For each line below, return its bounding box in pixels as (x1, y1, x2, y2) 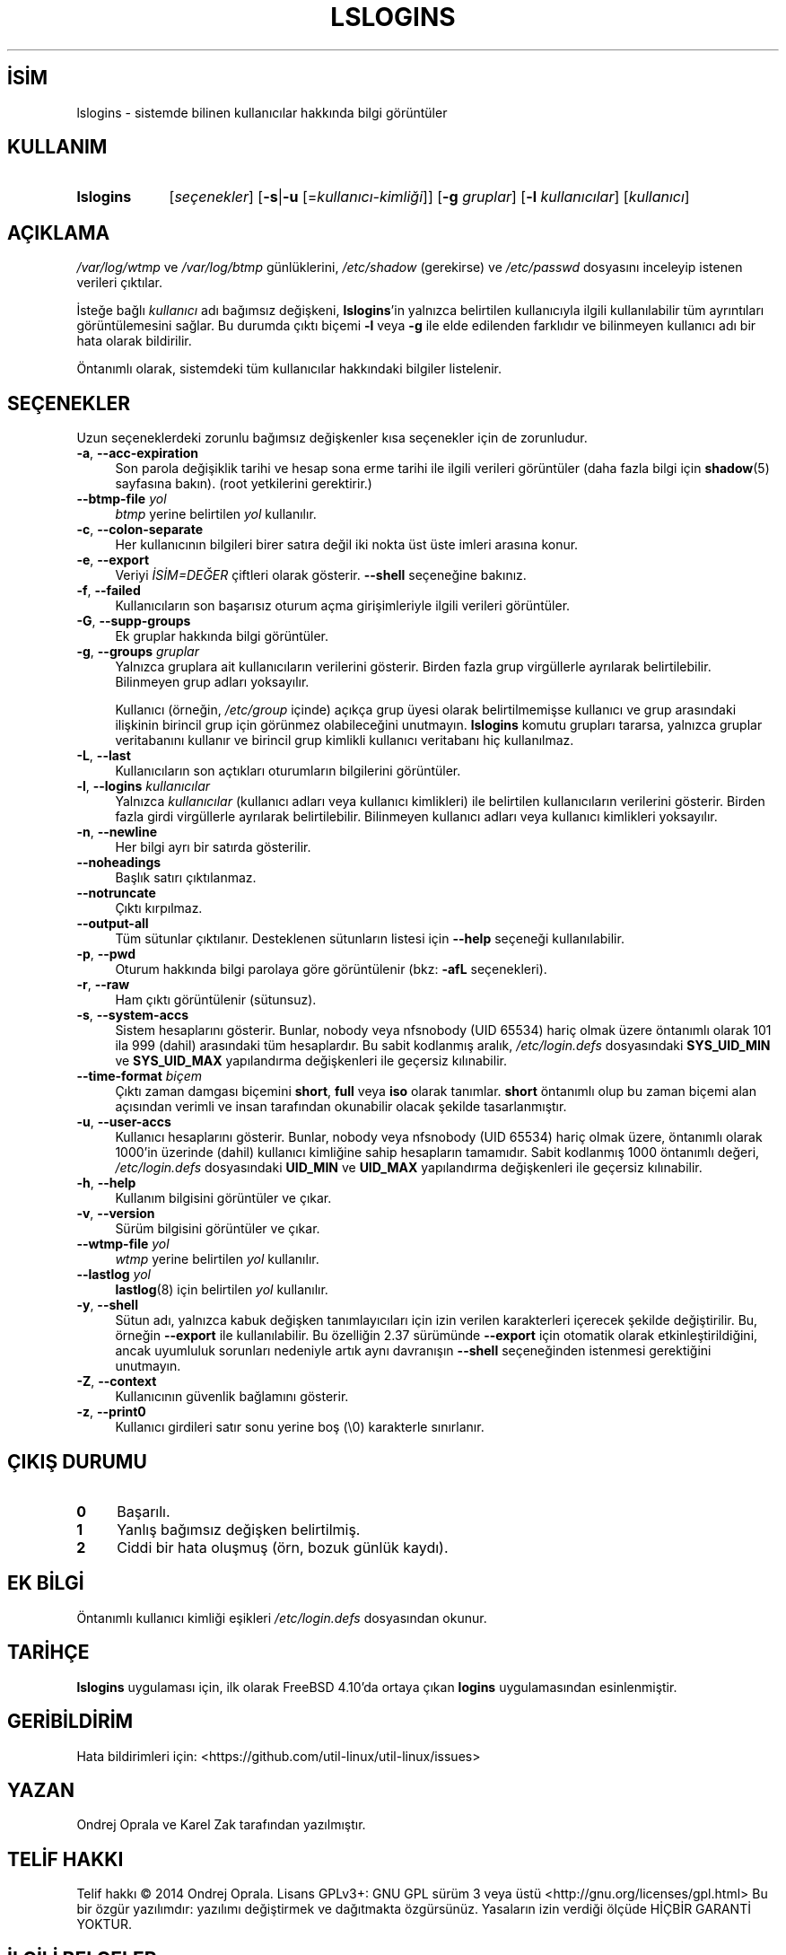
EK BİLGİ (7, 1572, 84, 1595)
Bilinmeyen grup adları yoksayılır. (115, 674, 310, 690)
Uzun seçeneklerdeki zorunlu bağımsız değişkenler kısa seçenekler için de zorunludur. (76, 430, 588, 446)
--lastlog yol (76, 1267, 151, 1283)
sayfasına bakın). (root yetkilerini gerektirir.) (115, 476, 372, 492)
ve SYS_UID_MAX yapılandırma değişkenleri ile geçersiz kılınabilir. (115, 1053, 507, 1069)
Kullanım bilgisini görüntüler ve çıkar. (115, 1190, 332, 1206)
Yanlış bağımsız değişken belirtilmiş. (117, 1520, 361, 1539)
